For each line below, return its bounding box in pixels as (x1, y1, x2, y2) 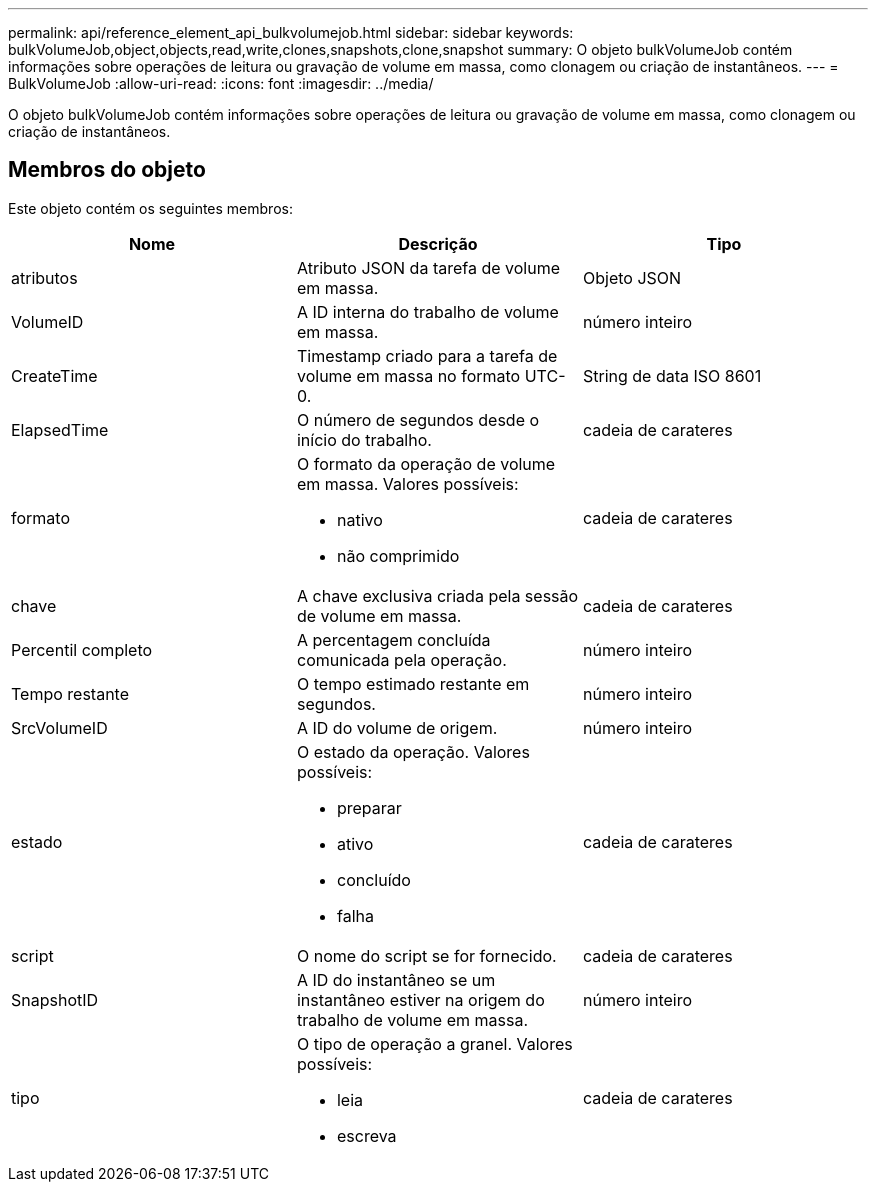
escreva (336, 1125, 397, 1146)
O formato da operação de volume (296, 453, 556, 474)
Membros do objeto (8, 157, 206, 183)
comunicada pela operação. (296, 649, 507, 670)
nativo (336, 509, 383, 530)
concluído (336, 869, 411, 890)
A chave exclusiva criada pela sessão (296, 585, 579, 606)
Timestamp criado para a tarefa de (296, 345, 558, 366)
